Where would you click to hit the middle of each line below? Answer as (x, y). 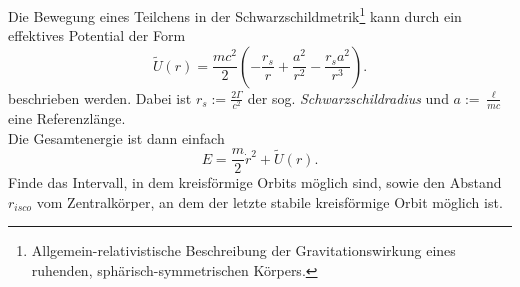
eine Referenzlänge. (67, 117)
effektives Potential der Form (97, 35)
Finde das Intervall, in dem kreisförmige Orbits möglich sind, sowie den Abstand (255, 182)
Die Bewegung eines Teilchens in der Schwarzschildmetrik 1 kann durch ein (235, 14)
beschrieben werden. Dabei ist (100, 97)
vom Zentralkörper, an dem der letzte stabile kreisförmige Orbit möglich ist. (269, 201)
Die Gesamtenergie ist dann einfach (116, 137)
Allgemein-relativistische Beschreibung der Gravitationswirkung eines (243, 250)
